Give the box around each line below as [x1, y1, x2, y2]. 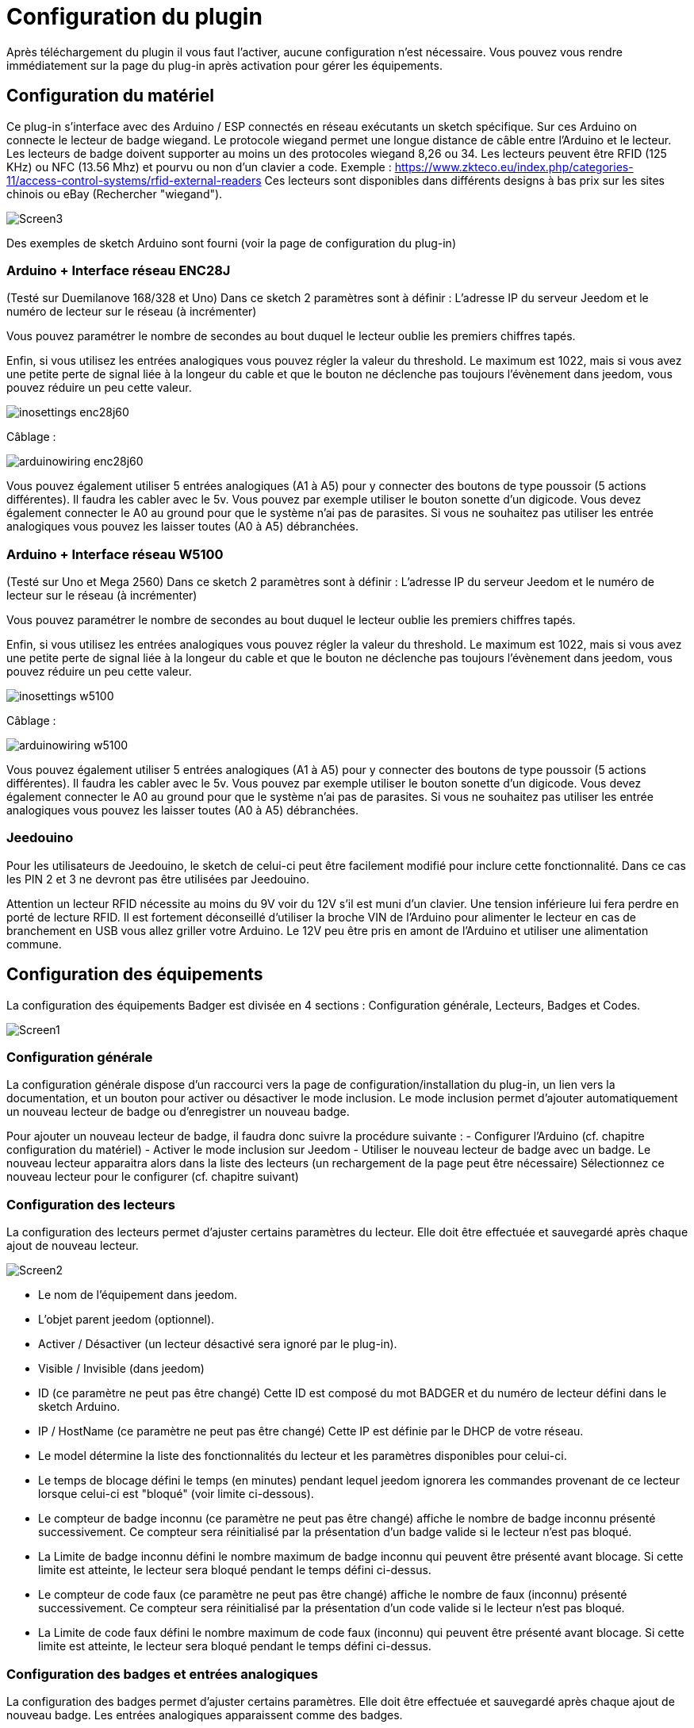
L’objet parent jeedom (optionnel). [38, 1312, 215, 1327]
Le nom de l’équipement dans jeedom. [38, 1288, 238, 1302]
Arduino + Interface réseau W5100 [6, 546, 224, 562]
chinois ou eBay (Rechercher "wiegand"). [6, 186, 223, 201]
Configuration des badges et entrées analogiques [6, 1665, 319, 1682]
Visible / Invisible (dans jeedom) [38, 1362, 205, 1376]
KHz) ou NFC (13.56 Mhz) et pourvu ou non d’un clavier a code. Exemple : [6, 159, 392, 174]
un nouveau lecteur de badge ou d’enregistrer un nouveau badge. [6, 1105, 350, 1119]
